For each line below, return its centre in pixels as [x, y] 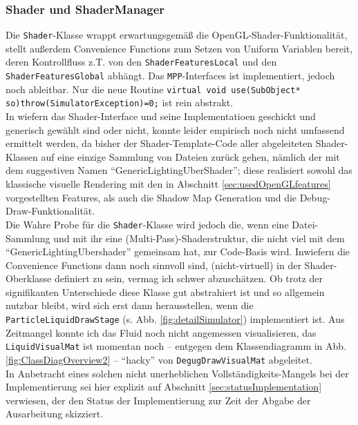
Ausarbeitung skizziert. [55, 414]
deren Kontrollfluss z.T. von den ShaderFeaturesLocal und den [141, 62]
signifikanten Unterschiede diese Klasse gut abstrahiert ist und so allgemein [165, 291]
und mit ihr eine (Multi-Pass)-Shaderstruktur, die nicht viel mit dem [199, 238]
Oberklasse [29, 278]
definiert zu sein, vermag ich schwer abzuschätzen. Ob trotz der [189, 278]
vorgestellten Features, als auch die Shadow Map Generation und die [151, 197]
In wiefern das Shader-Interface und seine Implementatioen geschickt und [161, 116]
